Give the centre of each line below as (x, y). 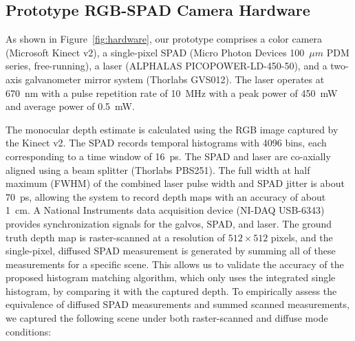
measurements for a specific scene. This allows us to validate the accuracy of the (175, 264)
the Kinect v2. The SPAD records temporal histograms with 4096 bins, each (166, 143)
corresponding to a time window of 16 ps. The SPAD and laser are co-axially (168, 156)
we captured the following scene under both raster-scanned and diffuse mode (167, 318)
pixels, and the (302, 237)
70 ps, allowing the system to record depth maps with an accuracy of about (166, 196)
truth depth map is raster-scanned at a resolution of (115, 237)
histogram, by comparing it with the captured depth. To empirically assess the (171, 290)
